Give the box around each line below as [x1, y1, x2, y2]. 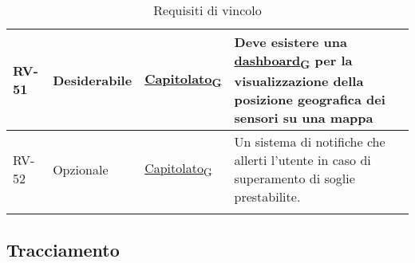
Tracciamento [6, 237, 120, 261]
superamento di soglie [234, 169, 355, 188]
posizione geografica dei [234, 90, 385, 109]
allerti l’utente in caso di [234, 151, 371, 170]
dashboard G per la [234, 51, 353, 73]
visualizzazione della [234, 72, 364, 91]
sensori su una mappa [234, 108, 373, 128]
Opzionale [53, 159, 109, 179]
